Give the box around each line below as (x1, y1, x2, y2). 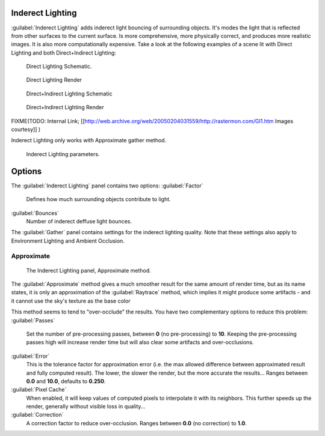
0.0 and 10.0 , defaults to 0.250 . (26, 377, 106, 384)
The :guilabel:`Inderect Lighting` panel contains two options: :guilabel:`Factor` (11, 182, 203, 189)
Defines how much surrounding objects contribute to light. (26, 196, 171, 203)
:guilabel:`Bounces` (11, 209, 60, 216)
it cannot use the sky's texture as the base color (11, 297, 131, 304)
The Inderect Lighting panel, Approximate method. (26, 267, 152, 274)
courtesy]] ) (11, 126, 41, 133)
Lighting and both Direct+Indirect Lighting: (11, 49, 117, 56)
